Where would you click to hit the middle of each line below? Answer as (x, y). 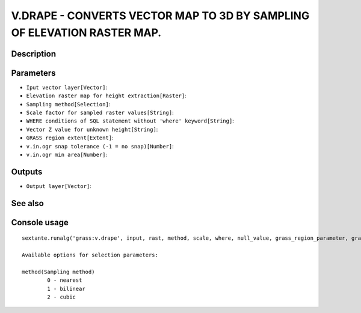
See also (28, 203)
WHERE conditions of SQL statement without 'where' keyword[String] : (130, 121)
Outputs (27, 172)
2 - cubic (62, 297)
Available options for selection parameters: (90, 255)
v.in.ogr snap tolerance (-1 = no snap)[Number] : (100, 146)
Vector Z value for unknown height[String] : (92, 129)
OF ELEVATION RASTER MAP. (86, 32)
